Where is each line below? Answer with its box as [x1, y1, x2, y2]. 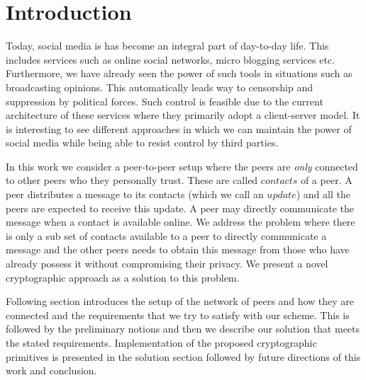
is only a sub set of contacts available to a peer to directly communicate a [6, 228, 327, 243]
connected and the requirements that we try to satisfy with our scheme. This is [6, 307, 350, 322]
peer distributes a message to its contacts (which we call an [6, 187, 264, 202]
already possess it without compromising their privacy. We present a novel [6, 256, 328, 271]
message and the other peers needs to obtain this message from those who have [6, 242, 350, 257]
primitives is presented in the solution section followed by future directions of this [6, 349, 361, 364]
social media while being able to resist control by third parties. [6, 135, 279, 150]
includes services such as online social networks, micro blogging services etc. [6, 52, 335, 67]
